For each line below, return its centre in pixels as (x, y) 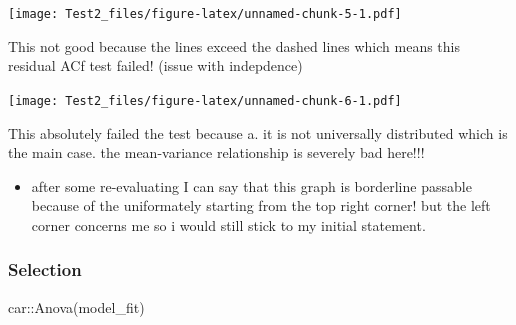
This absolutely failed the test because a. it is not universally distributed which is (258, 132)
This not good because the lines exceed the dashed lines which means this (234, 45)
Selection (45, 269)
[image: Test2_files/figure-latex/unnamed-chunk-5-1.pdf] (205, 14)
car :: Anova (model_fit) (76, 306)
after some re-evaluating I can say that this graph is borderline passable (251, 185)
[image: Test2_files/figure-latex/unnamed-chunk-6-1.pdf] (205, 100)
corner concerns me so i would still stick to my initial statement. (228, 224)
